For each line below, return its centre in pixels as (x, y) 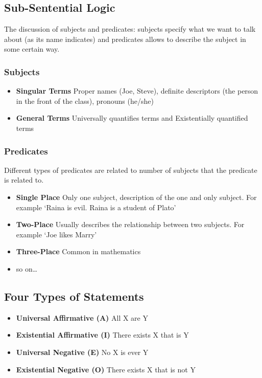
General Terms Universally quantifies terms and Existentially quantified (132, 118)
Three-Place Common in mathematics (78, 251)
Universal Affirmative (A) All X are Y (82, 317)
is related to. (24, 180)
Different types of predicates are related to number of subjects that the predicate (131, 170)
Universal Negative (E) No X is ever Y (82, 352)
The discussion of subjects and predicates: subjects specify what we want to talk (130, 29)
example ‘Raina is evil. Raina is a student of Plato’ (96, 207)
